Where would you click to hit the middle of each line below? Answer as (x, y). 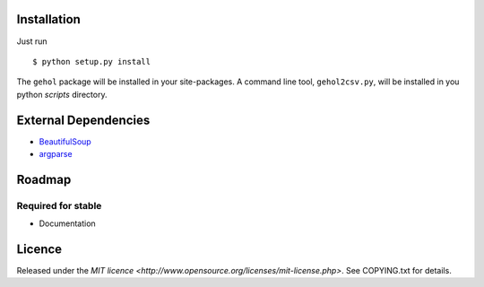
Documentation (67, 223)
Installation (48, 19)
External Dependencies (83, 120)
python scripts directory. (62, 94)
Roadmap (44, 179)
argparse (56, 153)
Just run (32, 41)
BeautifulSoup (65, 141)
